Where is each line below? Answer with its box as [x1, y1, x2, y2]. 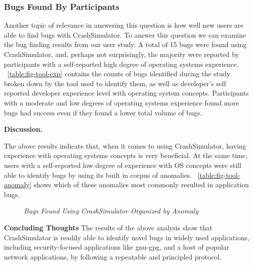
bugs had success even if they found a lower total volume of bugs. [4, 107, 202, 117]
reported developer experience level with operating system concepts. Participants [4, 88, 249, 98]
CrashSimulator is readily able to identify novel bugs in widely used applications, [4, 232, 250, 242]
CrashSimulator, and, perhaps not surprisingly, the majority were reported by [4, 49, 239, 59]
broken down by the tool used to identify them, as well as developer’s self [4, 78, 226, 88]
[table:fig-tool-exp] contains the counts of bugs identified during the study [7, 68, 231, 79]
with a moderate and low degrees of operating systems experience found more [4, 97, 239, 107]
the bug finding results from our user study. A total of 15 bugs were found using [4, 39, 247, 50]
